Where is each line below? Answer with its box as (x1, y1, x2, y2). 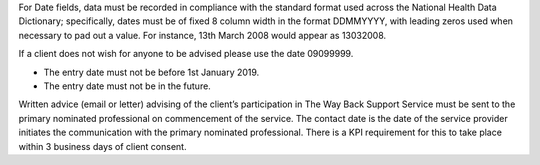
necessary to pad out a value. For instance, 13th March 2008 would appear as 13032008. (18, 29, 387, 41)
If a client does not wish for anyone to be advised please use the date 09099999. (18, 48, 354, 60)
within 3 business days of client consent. (18, 140, 187, 152)
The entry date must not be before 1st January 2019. (43, 66, 260, 78)
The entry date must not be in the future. (43, 80, 212, 92)
